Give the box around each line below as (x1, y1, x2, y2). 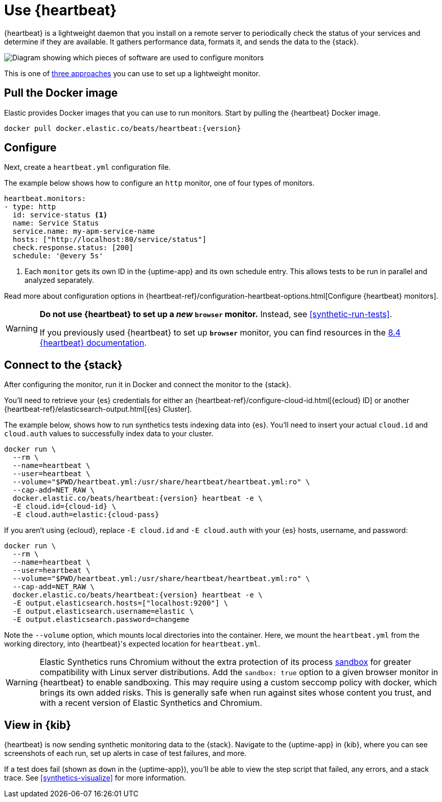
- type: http (4, 203, 56, 211)
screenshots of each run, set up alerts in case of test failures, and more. (4, 749, 247, 758)
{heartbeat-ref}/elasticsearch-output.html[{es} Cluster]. (4, 405, 192, 414)
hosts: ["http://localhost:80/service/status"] (12, 235, 207, 244)
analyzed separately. (25, 276, 95, 285)
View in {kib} (4, 718, 72, 731)
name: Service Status (12, 219, 99, 228)
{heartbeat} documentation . (39, 338, 147, 348)
